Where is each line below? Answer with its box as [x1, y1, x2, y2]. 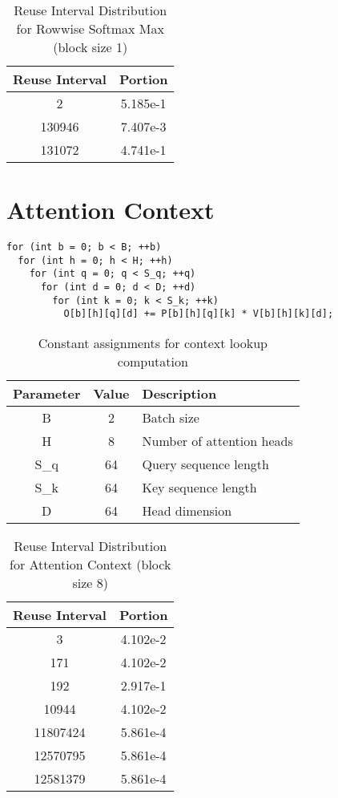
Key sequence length [142, 478, 257, 497]
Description [142, 384, 217, 403]
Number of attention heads [142, 431, 293, 451]
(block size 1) [53, 38, 128, 56]
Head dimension [142, 501, 232, 521]
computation [117, 352, 188, 371]
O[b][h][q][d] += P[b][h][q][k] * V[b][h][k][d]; [63, 308, 334, 320]
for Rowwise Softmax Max [16, 19, 164, 38]
